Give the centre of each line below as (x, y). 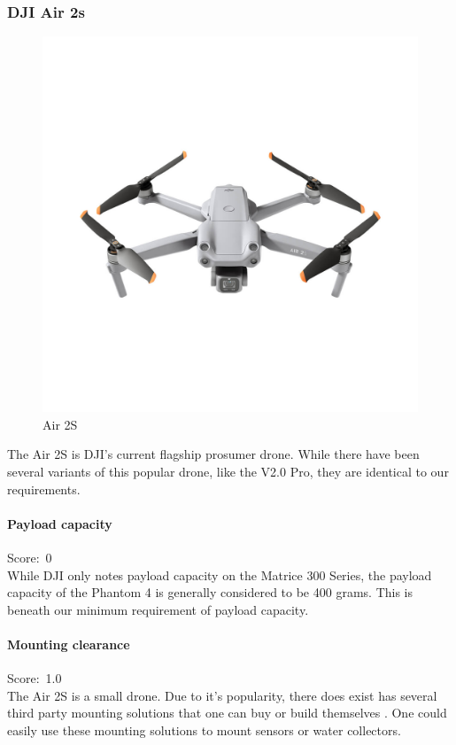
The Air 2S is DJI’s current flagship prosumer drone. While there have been (213, 454)
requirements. (44, 489)
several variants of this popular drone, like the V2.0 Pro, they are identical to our (228, 471)
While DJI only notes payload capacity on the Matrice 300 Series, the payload (220, 574)
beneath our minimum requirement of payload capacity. (158, 609)
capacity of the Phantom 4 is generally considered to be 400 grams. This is (210, 592)
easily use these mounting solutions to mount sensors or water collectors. (204, 729)
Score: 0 (30, 557)
